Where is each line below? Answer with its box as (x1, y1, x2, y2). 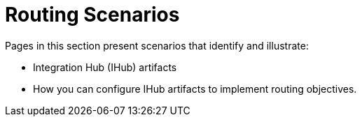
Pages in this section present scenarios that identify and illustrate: (5, 39, 309, 52)
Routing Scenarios (5, 3, 180, 26)
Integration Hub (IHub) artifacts (33, 61, 177, 73)
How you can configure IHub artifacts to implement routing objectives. (33, 82, 357, 95)
